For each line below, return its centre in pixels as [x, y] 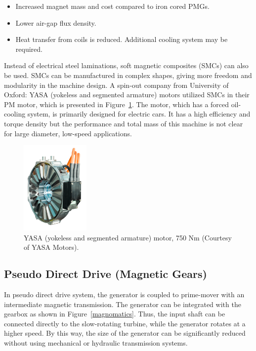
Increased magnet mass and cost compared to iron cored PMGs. [112, 6]
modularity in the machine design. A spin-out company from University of [116, 85]
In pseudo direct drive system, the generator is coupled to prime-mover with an [124, 294]
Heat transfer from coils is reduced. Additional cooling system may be [122, 39]
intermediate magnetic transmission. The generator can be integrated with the [123, 304]
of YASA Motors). [51, 247]
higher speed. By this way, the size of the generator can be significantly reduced [125, 333]
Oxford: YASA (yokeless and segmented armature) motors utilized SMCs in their [127, 95]
